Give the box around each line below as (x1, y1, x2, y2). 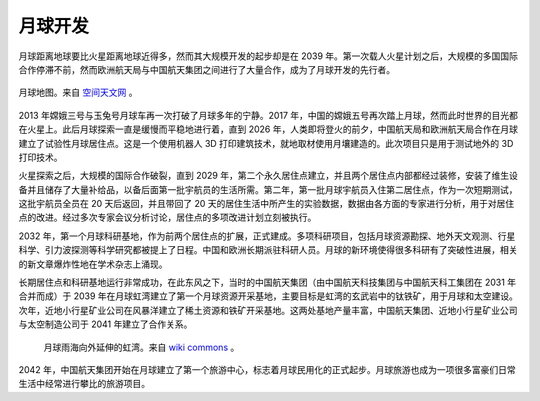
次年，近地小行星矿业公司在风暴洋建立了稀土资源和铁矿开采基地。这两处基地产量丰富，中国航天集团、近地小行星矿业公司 (18, 304, 518, 316)
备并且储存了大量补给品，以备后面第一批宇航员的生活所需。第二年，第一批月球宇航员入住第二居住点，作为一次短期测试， (18, 183, 518, 195)
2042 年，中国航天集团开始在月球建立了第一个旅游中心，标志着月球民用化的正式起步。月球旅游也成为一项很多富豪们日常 (18, 363, 516, 375)
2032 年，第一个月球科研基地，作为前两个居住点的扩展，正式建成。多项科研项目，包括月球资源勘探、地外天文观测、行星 (18, 230, 516, 242)
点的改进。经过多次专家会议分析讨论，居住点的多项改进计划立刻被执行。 (18, 211, 317, 224)
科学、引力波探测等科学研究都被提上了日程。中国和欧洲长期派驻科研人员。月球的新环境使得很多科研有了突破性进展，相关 (18, 244, 518, 256)
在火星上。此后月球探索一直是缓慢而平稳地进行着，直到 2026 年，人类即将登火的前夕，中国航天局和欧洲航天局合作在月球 (18, 123, 519, 135)
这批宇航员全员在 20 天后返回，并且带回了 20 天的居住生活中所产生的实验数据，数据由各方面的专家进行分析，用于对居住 (18, 198, 515, 210)
